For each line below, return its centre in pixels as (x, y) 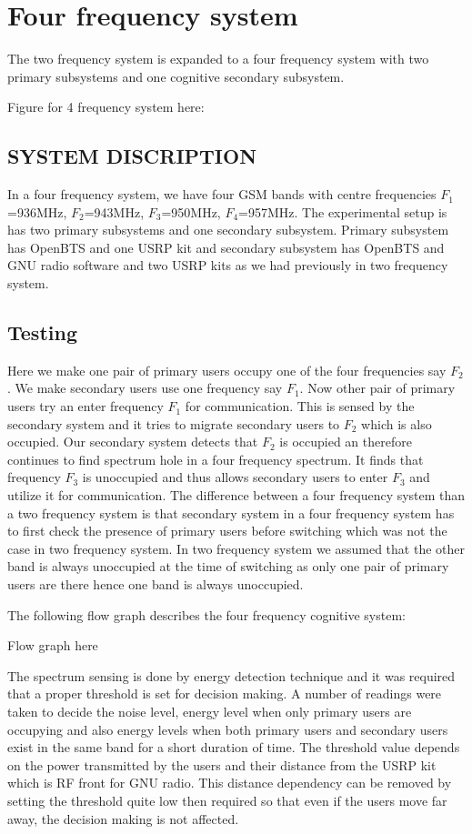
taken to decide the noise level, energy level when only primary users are (210, 711)
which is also (397, 423)
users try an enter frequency (85, 406)
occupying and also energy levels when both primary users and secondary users (228, 729)
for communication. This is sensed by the (300, 406)
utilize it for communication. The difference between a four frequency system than (236, 495)
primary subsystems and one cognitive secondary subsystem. (176, 76)
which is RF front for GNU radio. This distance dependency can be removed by (230, 783)
